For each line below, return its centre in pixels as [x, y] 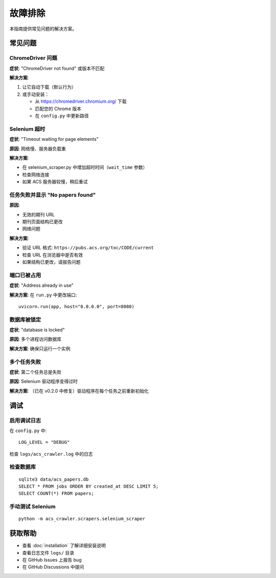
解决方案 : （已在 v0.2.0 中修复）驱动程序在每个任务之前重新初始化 [79, 391]
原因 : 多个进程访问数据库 [35, 339]
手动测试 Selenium [32, 507]
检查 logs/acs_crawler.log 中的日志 [51, 454]
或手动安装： [36, 94]
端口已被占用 [25, 275]
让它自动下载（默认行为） [49, 87]
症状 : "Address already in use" [41, 285]
